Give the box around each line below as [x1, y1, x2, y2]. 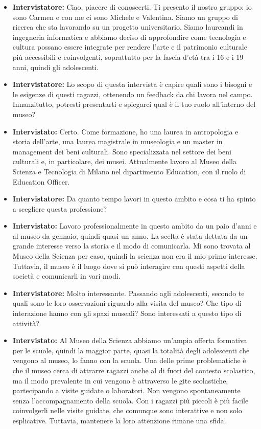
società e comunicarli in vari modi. [12, 270, 121, 281]
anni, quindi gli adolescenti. [12, 61, 99, 72]
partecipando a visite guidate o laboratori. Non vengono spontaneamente [12, 385, 241, 396]
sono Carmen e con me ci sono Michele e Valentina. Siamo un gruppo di [12, 11, 239, 22]
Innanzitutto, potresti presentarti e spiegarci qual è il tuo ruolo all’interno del [12, 99, 256, 109]
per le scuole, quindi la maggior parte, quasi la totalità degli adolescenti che [12, 345, 250, 355]
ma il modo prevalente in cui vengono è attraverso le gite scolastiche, [12, 375, 228, 386]
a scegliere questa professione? [12, 203, 107, 214]
